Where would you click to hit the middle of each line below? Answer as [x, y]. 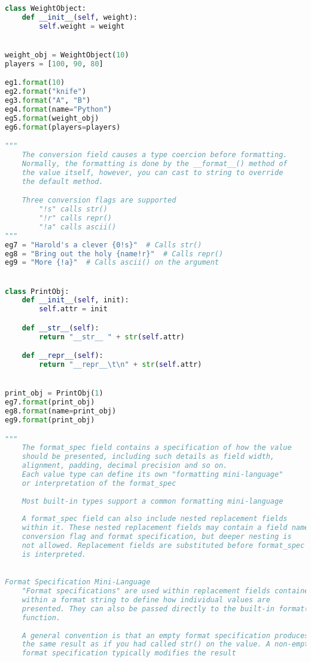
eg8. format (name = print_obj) [61, 411]
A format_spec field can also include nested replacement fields [155, 519]
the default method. [62, 181]
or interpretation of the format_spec [99, 483]
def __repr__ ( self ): [62, 356]
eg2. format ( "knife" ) [46, 92]
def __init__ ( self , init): [75, 300]
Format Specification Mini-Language [78, 582]
